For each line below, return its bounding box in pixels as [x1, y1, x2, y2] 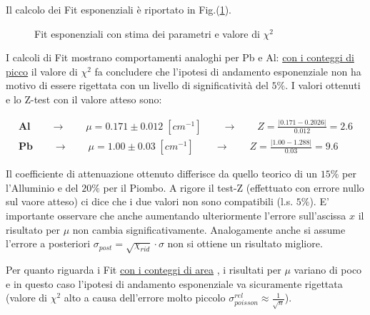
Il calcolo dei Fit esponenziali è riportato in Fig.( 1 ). [6, 2, 231, 16]
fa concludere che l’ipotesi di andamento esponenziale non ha [94, 63, 361, 78]
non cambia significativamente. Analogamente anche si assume [72, 222, 346, 237]
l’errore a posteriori [6, 236, 91, 251]
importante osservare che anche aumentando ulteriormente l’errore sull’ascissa [6, 208, 346, 223]
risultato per [6, 222, 61, 237]
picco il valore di [6, 63, 78, 78]
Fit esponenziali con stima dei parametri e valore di [34, 26, 260, 41]
